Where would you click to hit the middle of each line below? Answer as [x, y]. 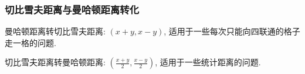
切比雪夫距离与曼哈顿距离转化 [72, 9]
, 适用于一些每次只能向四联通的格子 [232, 31]
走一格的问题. [30, 42]
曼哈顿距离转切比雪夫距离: [55, 31]
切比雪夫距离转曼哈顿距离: [55, 62]
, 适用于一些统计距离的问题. [208, 62]
